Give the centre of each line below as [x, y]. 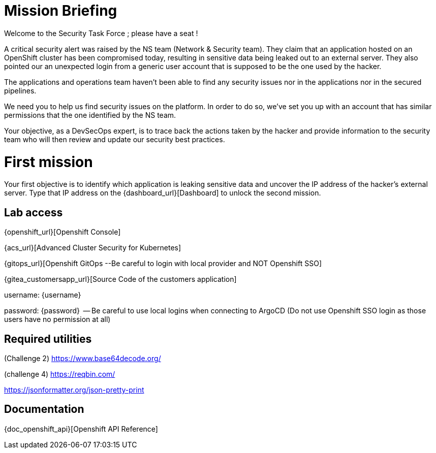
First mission [49, 162]
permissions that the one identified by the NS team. [90, 115]
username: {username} [43, 295]
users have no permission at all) [57, 319]
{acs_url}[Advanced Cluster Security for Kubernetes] [93, 248]
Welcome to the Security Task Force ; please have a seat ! [101, 33]
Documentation [44, 409]
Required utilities [48, 339]
